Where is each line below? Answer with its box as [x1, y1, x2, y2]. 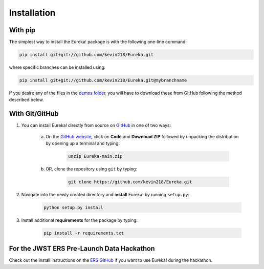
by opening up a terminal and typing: [45, 141, 120, 146]
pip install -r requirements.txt [44, 230, 124, 236]
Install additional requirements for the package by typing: [21, 217, 138, 223]
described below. [9, 97, 44, 103]
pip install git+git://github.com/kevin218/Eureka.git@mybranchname [19, 78, 187, 83]
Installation [9, 7, 56, 18]
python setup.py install [44, 205, 104, 210]
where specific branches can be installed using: [9, 64, 106, 70]
